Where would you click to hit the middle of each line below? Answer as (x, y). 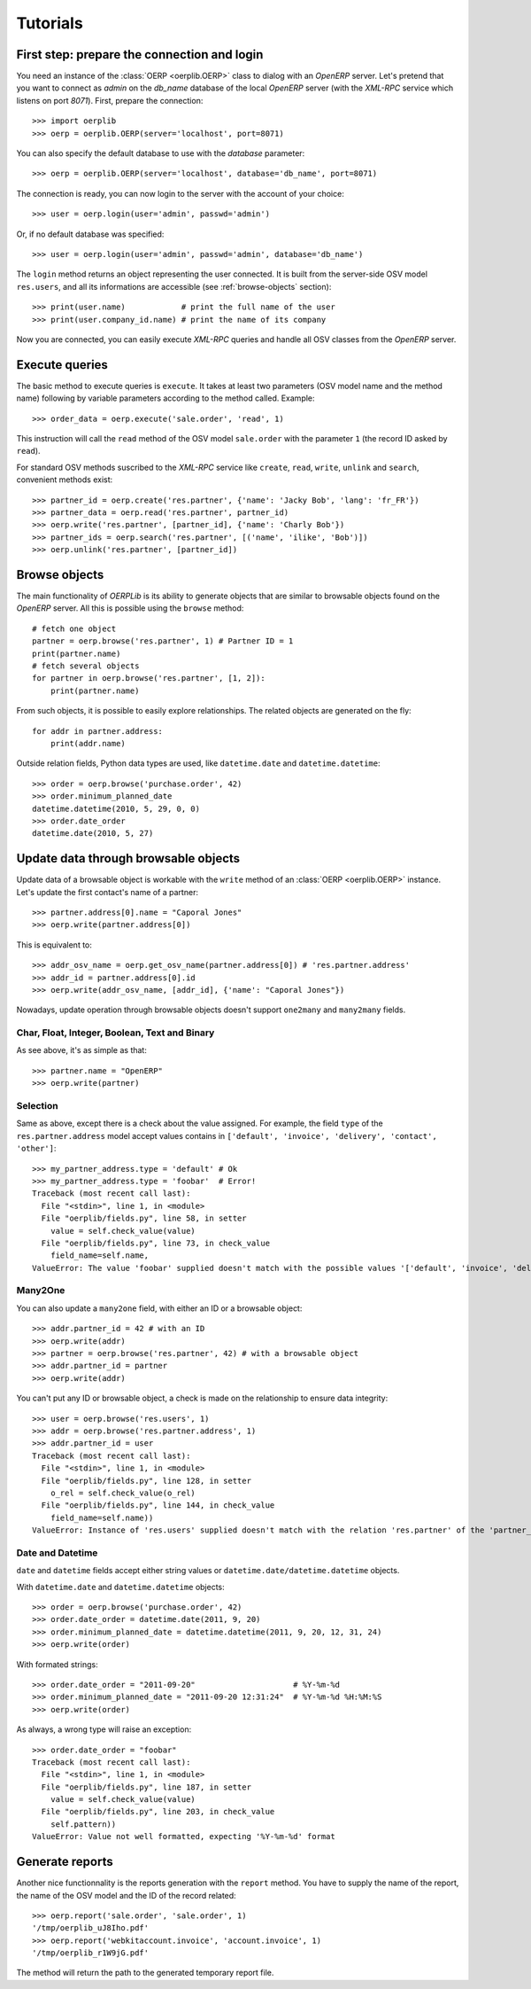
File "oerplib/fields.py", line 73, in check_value (155, 1243)
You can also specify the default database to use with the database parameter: (161, 153)
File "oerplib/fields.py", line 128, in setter (146, 1481)
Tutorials (50, 23)
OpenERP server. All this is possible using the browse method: (130, 608)
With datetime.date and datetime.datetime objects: (120, 1587)
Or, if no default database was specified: (90, 234)
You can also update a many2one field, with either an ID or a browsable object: (159, 1308)
